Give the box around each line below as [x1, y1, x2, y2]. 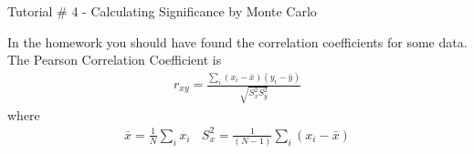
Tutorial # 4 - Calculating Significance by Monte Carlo [7, 2, 317, 20]
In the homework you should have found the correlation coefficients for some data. [7, 32, 468, 51]
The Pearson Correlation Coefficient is [7, 50, 222, 69]
